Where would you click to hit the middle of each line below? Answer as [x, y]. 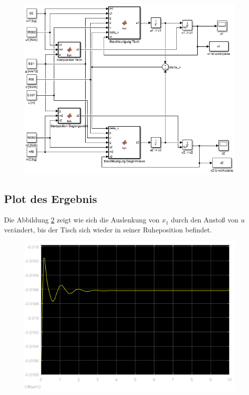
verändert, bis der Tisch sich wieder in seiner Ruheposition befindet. [108, 229]
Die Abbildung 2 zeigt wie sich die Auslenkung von [82, 220]
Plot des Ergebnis [51, 199]
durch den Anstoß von [205, 220]
